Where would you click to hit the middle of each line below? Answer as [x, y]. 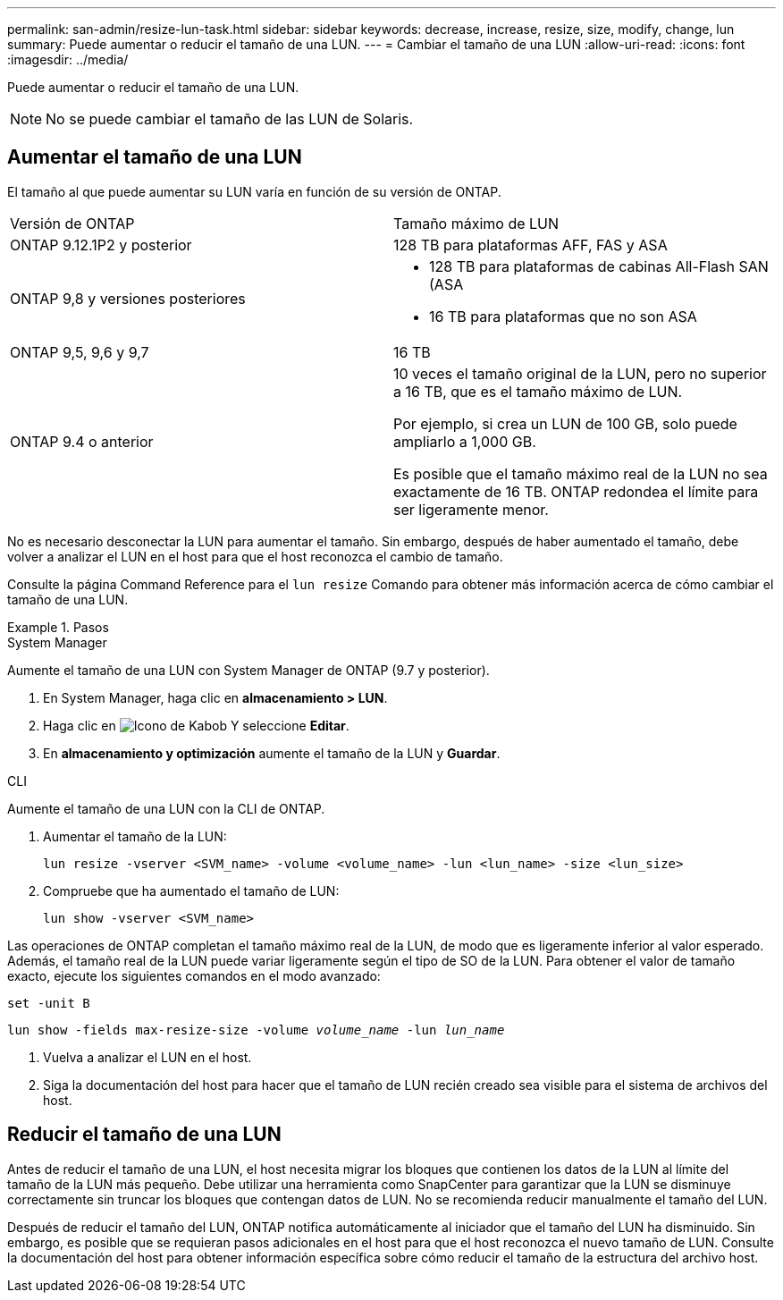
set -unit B [49, 1003]
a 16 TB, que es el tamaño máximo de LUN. [538, 391]
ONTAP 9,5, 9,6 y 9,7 [80, 352]
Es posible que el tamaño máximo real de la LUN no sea [581, 473]
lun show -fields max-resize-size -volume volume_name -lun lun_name [256, 1030]
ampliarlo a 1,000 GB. [465, 441]
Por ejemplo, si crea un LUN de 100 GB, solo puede [565, 423]
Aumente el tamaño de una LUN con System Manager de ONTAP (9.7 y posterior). [248, 670]
